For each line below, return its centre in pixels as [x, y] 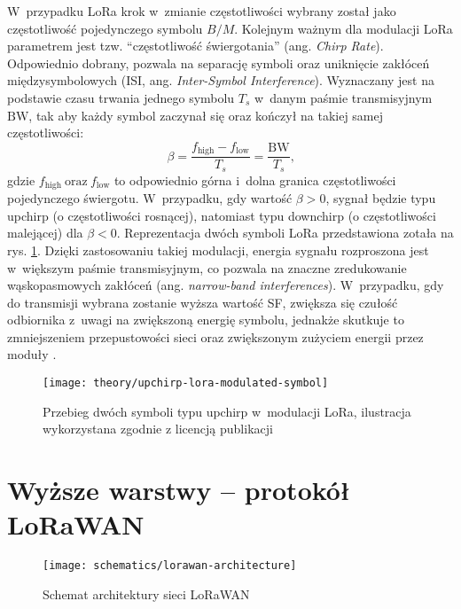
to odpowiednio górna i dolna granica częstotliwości [255, 180]
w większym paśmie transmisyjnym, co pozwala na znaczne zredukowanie [207, 267]
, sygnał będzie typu [381, 198]
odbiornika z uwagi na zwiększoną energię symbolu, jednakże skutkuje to [206, 320]
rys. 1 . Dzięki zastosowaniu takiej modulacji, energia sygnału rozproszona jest [218, 250]
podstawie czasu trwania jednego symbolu [121, 97]
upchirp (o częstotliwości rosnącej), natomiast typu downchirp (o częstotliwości [222, 215]
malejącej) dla [45, 233]
